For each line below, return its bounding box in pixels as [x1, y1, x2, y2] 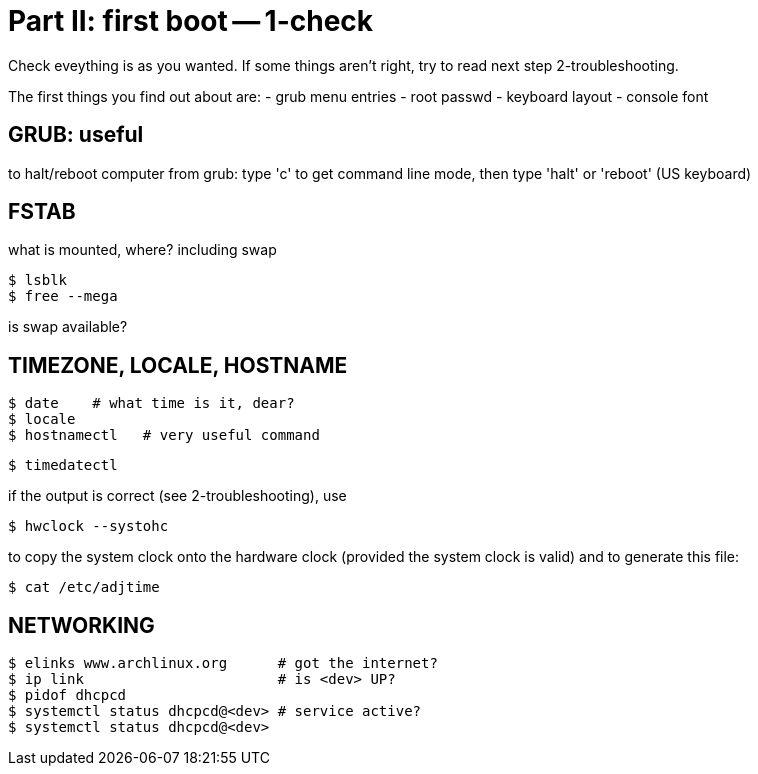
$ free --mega [8, 288, 118, 305]
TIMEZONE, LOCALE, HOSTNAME [8, 352, 348, 378]
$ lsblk [8, 272, 68, 289]
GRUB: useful [8, 122, 144, 148]
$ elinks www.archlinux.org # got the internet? [8, 655, 438, 672]
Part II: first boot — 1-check [8, 4, 374, 38]
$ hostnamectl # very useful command [8, 427, 320, 444]
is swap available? [8, 318, 128, 336]
